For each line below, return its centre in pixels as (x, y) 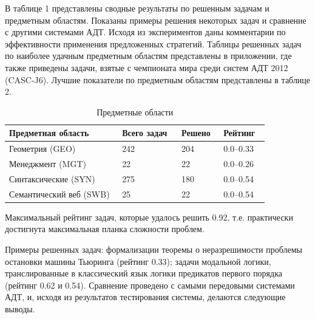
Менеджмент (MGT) (48, 164)
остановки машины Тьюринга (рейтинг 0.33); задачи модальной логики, (138, 261)
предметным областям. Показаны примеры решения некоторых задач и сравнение (156, 20)
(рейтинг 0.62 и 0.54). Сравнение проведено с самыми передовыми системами (150, 285)
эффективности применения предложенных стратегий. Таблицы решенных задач (153, 43)
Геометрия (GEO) (42, 149)
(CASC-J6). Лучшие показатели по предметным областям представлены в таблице (158, 79)
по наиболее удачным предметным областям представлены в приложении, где (148, 56)
